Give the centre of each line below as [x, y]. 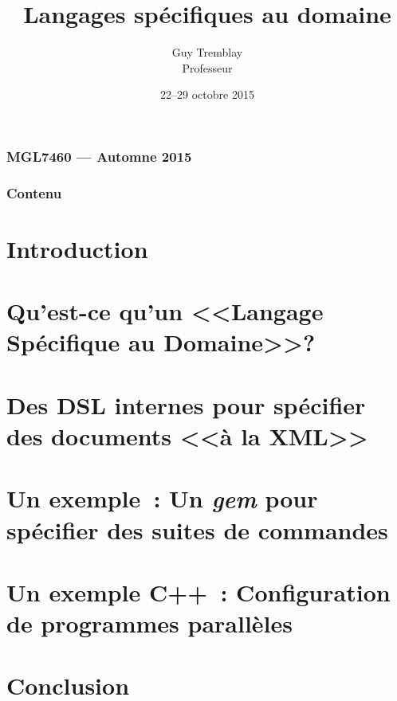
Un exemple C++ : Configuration [198, 591]
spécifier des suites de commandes [197, 529]
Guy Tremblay [207, 52]
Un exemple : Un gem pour [162, 499]
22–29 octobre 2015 [207, 94]
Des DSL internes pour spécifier [186, 404]
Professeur [207, 67]
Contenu [34, 192]
